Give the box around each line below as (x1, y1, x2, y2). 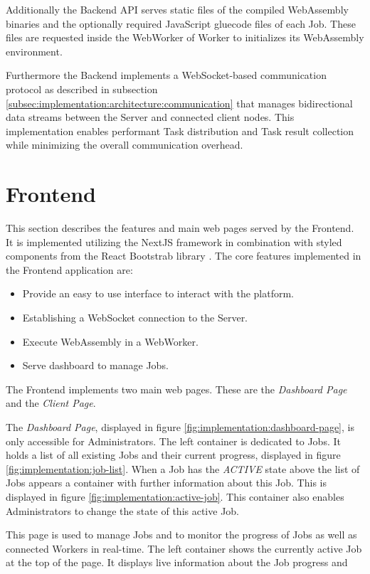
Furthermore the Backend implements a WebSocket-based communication (6, 68, 327, 83)
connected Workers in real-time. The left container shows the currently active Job (6, 541, 362, 556)
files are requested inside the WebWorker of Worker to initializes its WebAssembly (6, 30, 364, 45)
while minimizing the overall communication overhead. (6, 137, 243, 152)
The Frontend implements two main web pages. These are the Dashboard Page (6, 381, 347, 396)
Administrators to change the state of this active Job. (6, 503, 240, 518)
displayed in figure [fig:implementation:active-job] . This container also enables (6, 489, 344, 504)
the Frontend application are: (6, 262, 133, 277)
